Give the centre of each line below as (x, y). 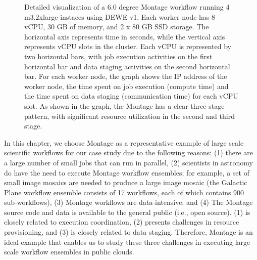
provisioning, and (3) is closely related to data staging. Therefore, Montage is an (128, 232)
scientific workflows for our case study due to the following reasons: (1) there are (128, 153)
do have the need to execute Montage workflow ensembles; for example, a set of (127, 172)
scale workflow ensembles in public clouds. (69, 252)
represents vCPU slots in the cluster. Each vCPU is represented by (128, 46)
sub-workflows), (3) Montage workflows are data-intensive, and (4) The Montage (128, 202)
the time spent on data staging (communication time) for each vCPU (131, 96)
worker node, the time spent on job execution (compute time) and (126, 86)
